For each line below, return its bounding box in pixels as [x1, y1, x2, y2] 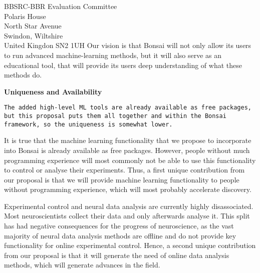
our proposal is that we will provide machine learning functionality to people [4, 174, 239, 184]
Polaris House [4, 10, 46, 21]
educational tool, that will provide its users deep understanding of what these [4, 59, 242, 70]
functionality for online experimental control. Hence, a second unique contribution [4, 240, 256, 250]
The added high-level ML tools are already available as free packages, [4, 104, 251, 111]
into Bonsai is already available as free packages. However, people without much [4, 144, 250, 155]
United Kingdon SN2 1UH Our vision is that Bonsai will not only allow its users [4, 40, 251, 50]
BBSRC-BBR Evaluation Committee [4, 1, 117, 11]
